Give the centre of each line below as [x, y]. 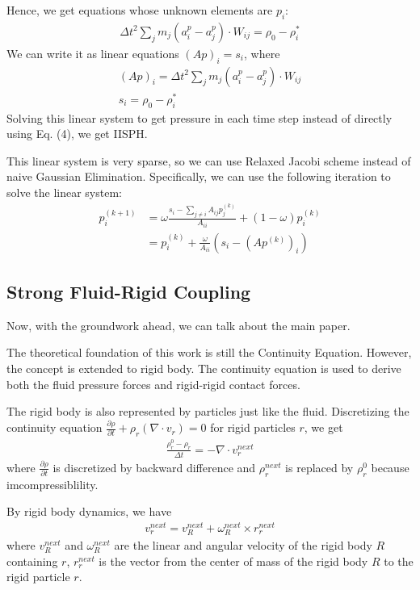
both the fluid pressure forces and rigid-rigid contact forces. [153, 384]
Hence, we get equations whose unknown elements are [140, 10]
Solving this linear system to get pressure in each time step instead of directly [199, 117]
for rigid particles [253, 427]
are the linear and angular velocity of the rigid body [243, 545]
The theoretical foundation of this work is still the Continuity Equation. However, [209, 352]
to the [399, 561]
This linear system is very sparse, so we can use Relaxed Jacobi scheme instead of [209, 160]
